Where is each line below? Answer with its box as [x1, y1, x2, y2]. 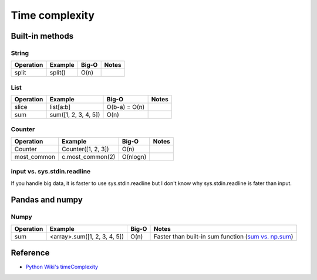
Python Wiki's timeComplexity [25, 264, 99, 271]
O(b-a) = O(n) [106, 103, 145, 111]
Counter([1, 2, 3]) [62, 145, 109, 153]
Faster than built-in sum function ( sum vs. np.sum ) [153, 232, 294, 240]
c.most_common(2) [62, 152, 116, 161]
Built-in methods [11, 31, 73, 41]
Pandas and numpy [11, 195, 83, 205]
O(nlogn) [122, 152, 147, 161]
